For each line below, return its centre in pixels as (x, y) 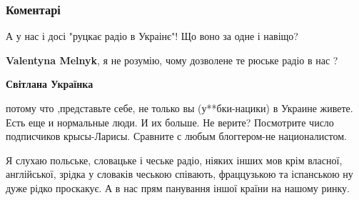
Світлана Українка (50, 84)
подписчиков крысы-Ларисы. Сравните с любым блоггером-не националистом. (176, 136)
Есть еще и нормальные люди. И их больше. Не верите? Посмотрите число (170, 122)
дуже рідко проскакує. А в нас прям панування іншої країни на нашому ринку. (178, 187)
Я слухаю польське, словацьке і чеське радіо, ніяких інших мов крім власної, (174, 160)
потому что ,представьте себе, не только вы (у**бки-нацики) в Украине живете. (179, 108)
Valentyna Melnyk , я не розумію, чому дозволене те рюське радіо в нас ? (172, 60)
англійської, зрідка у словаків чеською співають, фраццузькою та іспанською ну (179, 174)
